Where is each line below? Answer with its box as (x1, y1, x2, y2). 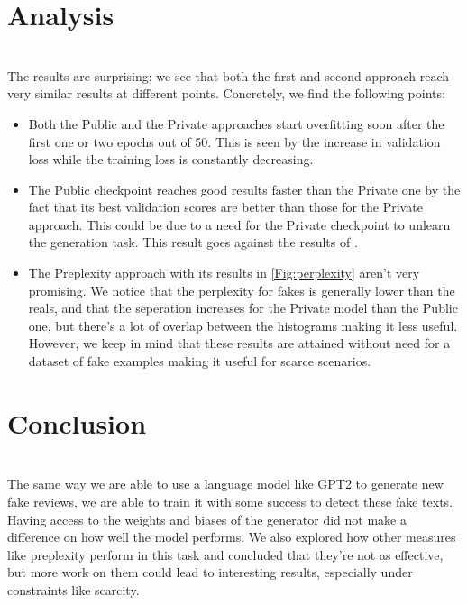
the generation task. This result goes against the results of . (28, 233, 358, 252)
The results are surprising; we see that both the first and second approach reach (7, 66, 450, 85)
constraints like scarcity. (7, 580, 140, 599)
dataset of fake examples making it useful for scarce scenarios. (28, 352, 371, 371)
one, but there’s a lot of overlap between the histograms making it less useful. (28, 316, 458, 335)
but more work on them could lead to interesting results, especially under (7, 563, 413, 582)
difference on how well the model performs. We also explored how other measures (7, 527, 456, 546)
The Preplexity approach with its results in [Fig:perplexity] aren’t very (28, 263, 420, 282)
